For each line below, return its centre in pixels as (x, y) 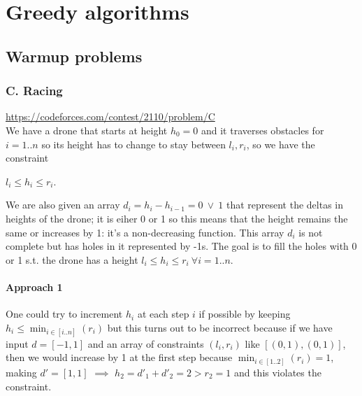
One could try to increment (64, 314)
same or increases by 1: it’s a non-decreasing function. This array (145, 232)
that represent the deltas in (285, 205)
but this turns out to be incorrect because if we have (220, 327)
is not (311, 232)
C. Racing (34, 91)
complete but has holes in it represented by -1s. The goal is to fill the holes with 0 (181, 246)
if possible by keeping (245, 314)
